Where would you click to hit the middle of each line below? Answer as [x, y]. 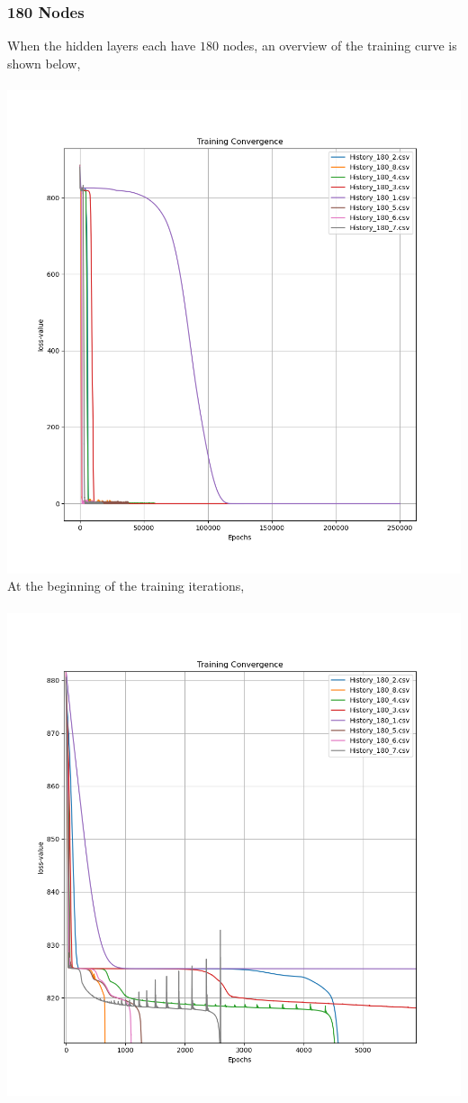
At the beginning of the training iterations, [126, 586]
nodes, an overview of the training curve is [340, 46]
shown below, [44, 63]
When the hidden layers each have [102, 46]
